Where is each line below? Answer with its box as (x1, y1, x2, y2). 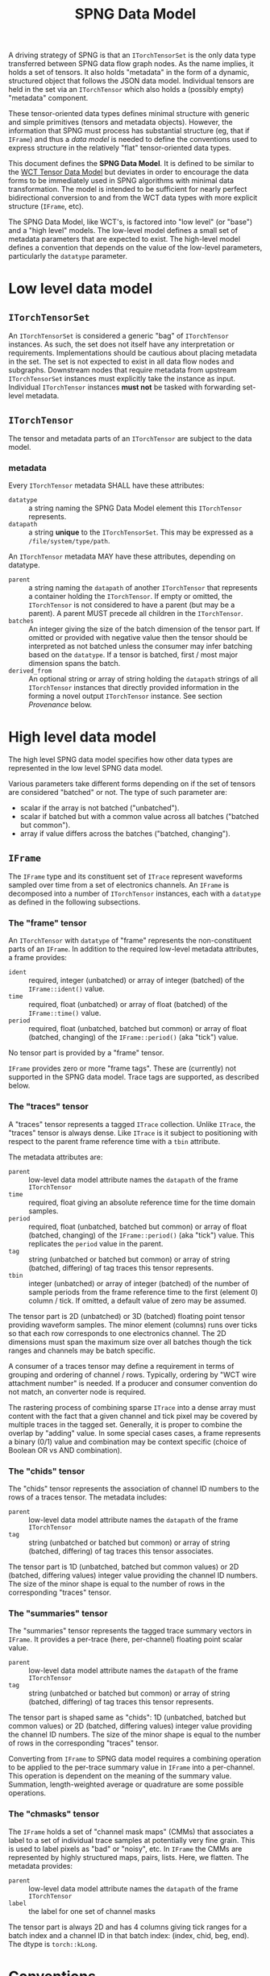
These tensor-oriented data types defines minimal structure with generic (8, 109, 250, 119)
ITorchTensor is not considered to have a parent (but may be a (28, 600, 235, 609)
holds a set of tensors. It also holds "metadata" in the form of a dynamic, (8, 68, 250, 77)
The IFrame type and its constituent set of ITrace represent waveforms (8, 872, 243, 881)
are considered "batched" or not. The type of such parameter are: (8, 788, 227, 797)
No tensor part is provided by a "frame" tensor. (8, 1048, 164, 1058)
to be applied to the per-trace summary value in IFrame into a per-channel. (8, 1762, 255, 1772)
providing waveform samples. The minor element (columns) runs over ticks (8, 1320, 258, 1329)
